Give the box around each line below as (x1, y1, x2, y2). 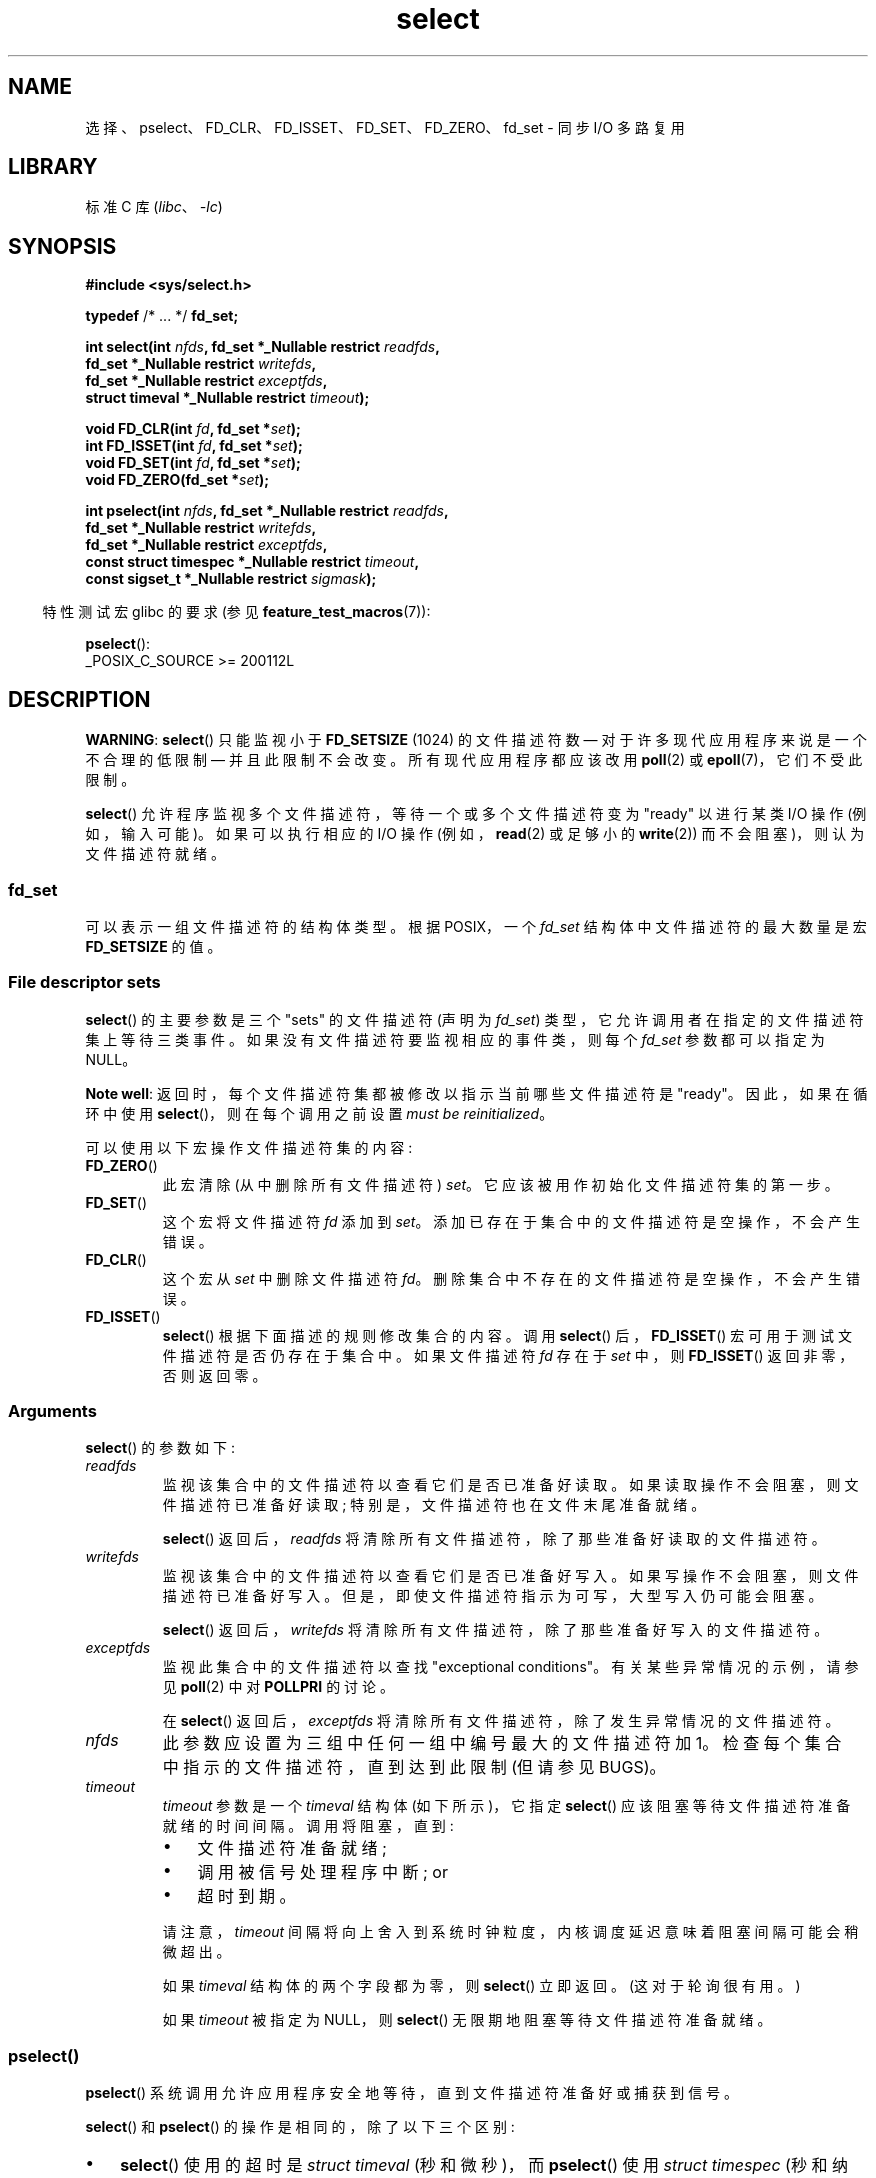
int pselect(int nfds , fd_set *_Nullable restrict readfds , (85, 502, 449, 520)
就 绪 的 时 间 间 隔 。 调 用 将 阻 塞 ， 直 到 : (162, 1817, 454, 1835)
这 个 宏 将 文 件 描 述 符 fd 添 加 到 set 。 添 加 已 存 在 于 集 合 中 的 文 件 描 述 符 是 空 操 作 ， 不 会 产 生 (162, 1212, 860, 1230)
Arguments (8, 1401, 97, 1421)
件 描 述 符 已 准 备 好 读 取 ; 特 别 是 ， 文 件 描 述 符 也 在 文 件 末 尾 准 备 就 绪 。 (162, 1496, 706, 1514)
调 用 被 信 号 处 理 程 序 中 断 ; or (197, 1862, 448, 1883)
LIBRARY (8, 154, 98, 180)
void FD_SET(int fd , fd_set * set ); (85, 454, 301, 472)
